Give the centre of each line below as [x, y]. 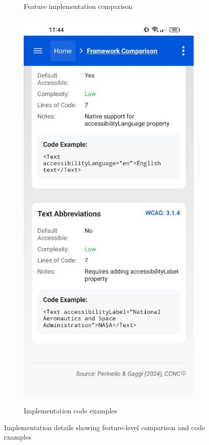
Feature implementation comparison [78, 6]
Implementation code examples [71, 410]
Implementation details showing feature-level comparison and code [104, 427]
